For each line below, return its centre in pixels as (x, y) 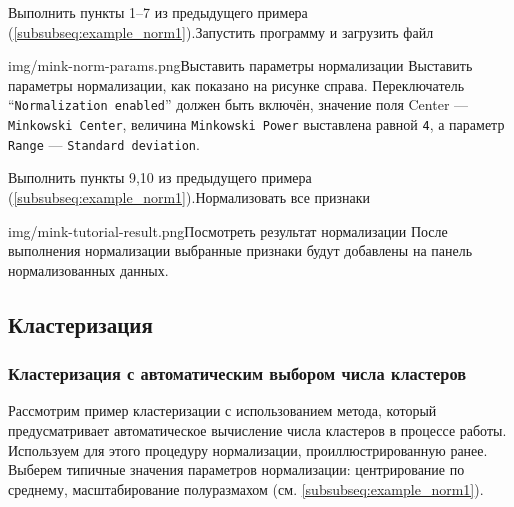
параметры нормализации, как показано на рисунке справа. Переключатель (236, 84)
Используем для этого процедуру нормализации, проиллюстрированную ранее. (248, 449)
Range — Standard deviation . (104, 143)
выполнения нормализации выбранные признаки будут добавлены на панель (240, 250)
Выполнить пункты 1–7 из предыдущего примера (158, 12)
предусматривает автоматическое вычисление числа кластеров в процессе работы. (257, 429)
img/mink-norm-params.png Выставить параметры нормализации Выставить (240, 65)
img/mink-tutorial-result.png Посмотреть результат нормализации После (228, 230)
